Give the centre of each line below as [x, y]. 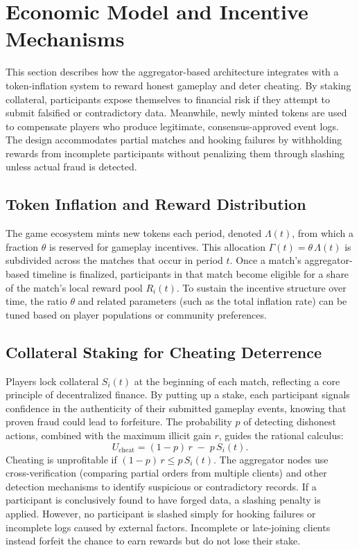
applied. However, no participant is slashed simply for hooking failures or [161, 513]
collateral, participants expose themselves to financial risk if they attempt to [168, 99]
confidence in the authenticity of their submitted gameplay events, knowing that [176, 408]
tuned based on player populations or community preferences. [136, 314]
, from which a [323, 233]
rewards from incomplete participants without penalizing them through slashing [175, 153]
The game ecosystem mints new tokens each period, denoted [134, 233]
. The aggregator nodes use [271, 459]
